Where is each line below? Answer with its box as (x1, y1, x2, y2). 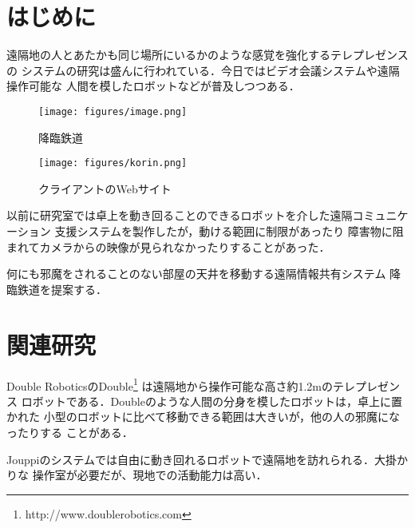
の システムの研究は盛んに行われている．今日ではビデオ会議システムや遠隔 (6, 62, 400, 78)
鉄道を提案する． (17, 280, 107, 297)
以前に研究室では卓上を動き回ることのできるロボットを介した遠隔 (6, 207, 353, 224)
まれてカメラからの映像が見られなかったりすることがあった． (6, 238, 330, 255)
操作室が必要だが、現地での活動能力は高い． (32, 466, 267, 483)
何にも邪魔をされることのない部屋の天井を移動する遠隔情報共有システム (6, 265, 386, 282)
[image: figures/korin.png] (38, 157, 188, 169)
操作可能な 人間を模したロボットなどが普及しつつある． (6, 77, 300, 94)
